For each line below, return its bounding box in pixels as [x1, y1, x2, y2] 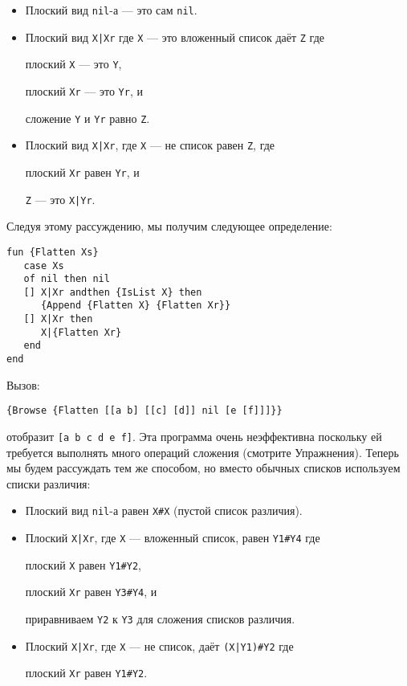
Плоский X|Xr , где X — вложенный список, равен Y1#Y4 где [25, 529, 320, 546]
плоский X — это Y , [25, 55, 122, 72]
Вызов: [6, 376, 40, 393]
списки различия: [6, 475, 91, 492]
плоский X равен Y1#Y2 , [25, 556, 141, 573]
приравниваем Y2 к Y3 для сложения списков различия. [25, 610, 295, 627]
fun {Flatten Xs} [6, 246, 99, 258]
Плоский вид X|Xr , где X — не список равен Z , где [25, 137, 275, 153]
